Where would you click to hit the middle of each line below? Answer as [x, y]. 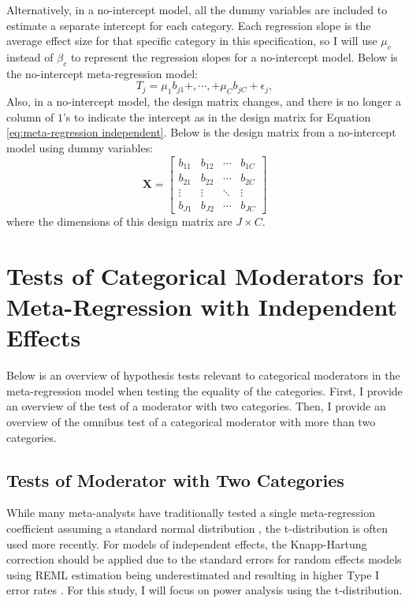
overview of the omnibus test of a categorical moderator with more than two [191, 421]
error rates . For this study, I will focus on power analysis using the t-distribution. [204, 590]
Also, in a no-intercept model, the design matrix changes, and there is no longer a [204, 101]
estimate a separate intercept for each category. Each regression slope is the [189, 25]
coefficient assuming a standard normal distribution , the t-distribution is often [197, 528]
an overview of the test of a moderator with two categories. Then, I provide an [196, 406]
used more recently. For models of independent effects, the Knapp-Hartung [187, 543]
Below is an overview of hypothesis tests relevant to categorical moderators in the [203, 375]
